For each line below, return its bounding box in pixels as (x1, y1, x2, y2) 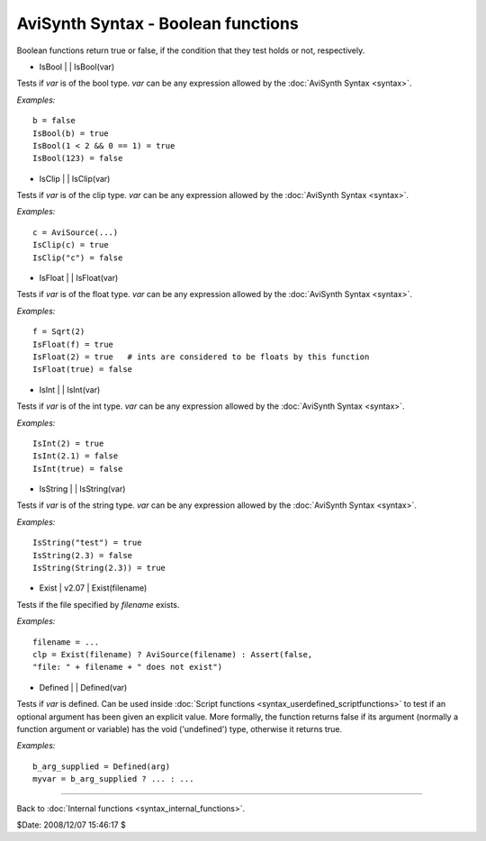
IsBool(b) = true (32, 128, 109, 139)
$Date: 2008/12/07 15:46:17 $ (16, 819, 126, 830)
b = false (32, 115, 76, 126)
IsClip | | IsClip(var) (39, 173, 111, 184)
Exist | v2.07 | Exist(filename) (39, 583, 148, 593)
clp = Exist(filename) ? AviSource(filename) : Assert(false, (32, 649, 313, 659)
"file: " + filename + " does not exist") (32, 662, 223, 673)
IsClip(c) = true (32, 240, 109, 250)
